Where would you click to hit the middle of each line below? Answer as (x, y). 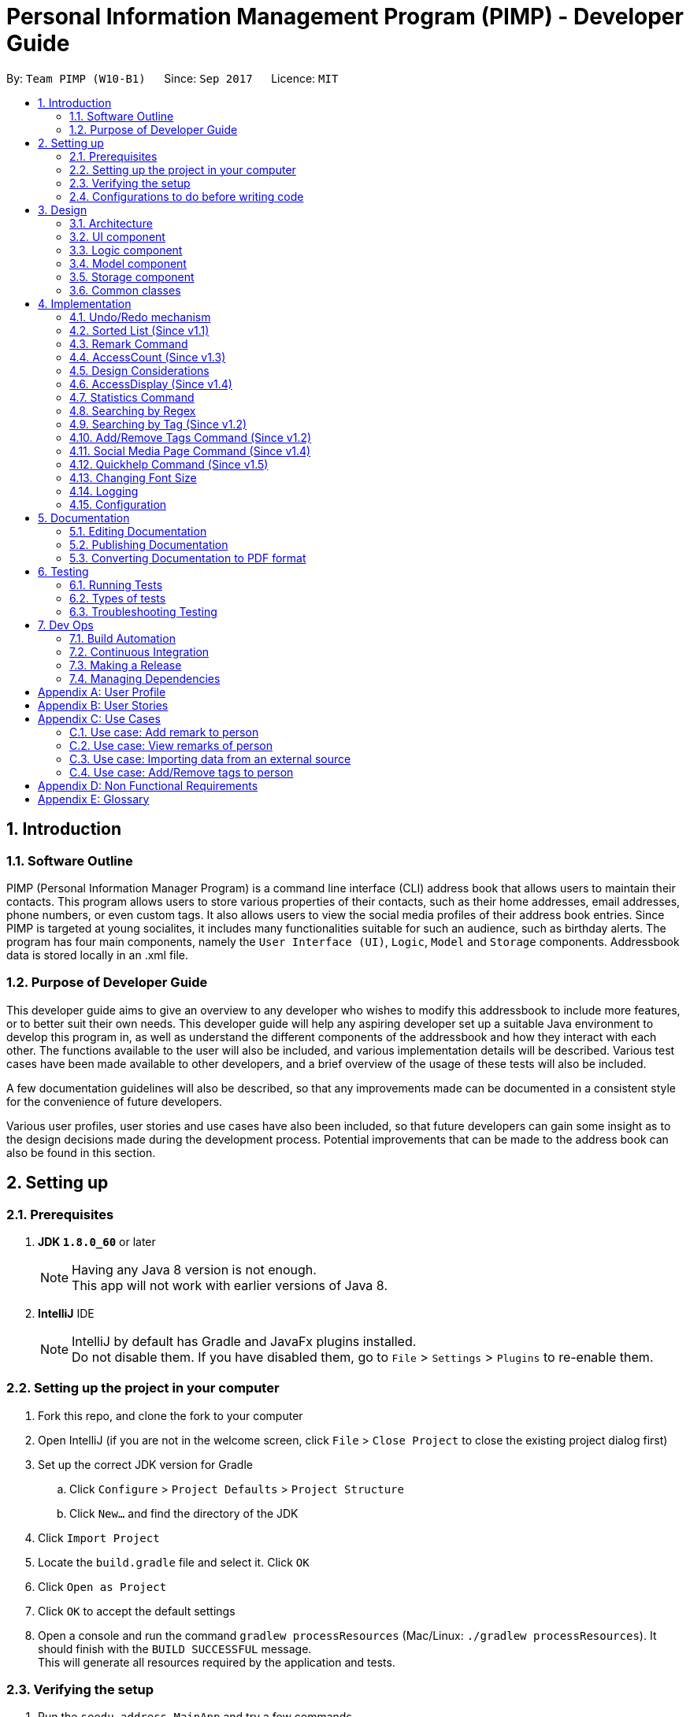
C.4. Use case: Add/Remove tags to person (182, 772)
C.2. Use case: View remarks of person (171, 745)
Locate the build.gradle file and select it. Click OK (174, 1562)
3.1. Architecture (111, 223)
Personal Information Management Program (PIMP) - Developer (345, 17)
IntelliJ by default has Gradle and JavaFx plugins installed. (244, 1341)
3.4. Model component (128, 263)
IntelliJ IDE (66, 1313)
